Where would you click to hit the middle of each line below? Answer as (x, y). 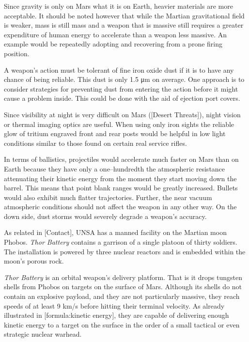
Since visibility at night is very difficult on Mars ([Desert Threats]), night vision (122, 114)
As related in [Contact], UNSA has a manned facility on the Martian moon (115, 232)
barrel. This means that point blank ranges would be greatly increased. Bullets (121, 188)
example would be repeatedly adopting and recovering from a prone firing (113, 44)
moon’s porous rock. (34, 261)
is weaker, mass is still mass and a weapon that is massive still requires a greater (124, 25)
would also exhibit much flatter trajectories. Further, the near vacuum (108, 197)
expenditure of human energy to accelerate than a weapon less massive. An (116, 34)
